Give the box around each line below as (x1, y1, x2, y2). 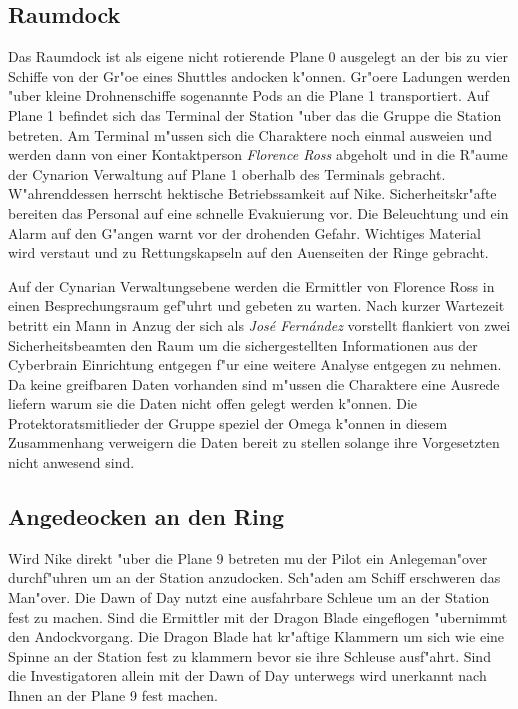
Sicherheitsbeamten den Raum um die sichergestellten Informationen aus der (8, 334, 478, 355)
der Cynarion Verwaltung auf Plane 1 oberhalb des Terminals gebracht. (8, 163, 446, 184)
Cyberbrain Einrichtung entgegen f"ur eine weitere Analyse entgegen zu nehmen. (8, 354, 502, 375)
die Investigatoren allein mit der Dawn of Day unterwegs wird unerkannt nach (8, 665, 487, 686)
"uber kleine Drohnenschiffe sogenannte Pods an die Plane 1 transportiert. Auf (8, 85, 489, 106)
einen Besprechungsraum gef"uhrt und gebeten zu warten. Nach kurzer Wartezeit (8, 295, 505, 316)
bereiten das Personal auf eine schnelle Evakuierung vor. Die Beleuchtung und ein (8, 202, 509, 223)
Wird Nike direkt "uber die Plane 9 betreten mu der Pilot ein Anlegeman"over (8, 547, 488, 568)
